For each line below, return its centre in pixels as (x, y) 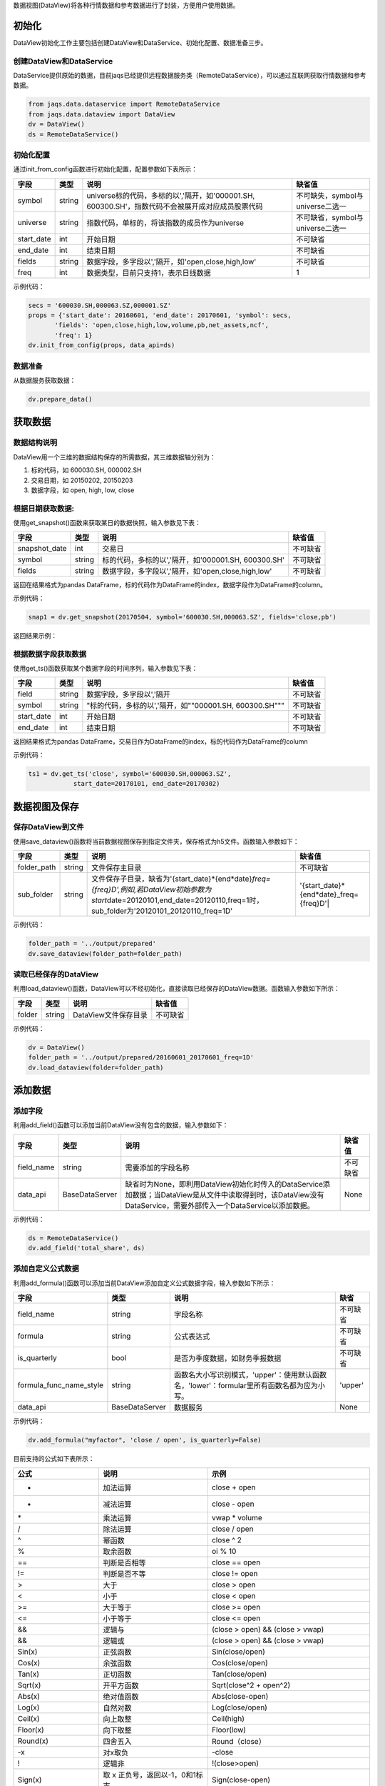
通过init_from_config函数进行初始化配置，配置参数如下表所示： (106, 169)
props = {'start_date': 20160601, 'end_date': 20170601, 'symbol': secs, (160, 315)
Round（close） (239, 1741)
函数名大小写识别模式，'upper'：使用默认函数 (250, 1375)
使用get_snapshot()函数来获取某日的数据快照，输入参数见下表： (107, 523)
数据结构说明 (35, 443)
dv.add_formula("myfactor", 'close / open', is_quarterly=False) (145, 1440)
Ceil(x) (29, 1718)
